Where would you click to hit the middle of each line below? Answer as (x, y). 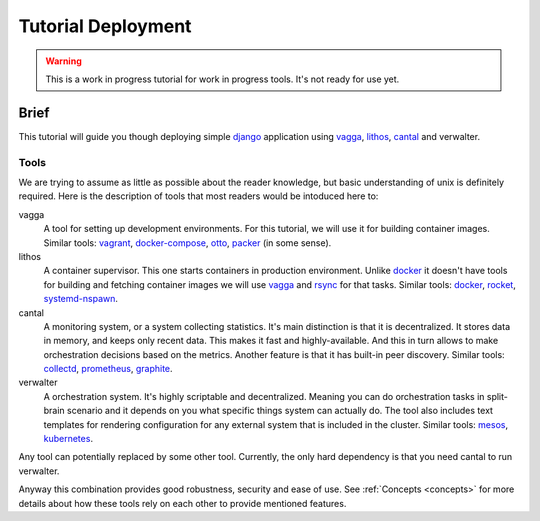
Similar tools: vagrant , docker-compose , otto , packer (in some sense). (187, 242)
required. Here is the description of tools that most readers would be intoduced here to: (198, 196)
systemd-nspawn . (81, 299)
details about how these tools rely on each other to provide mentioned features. (182, 503)
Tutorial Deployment (105, 26)
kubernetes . (68, 439)
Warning (63, 61)
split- (497, 396)
